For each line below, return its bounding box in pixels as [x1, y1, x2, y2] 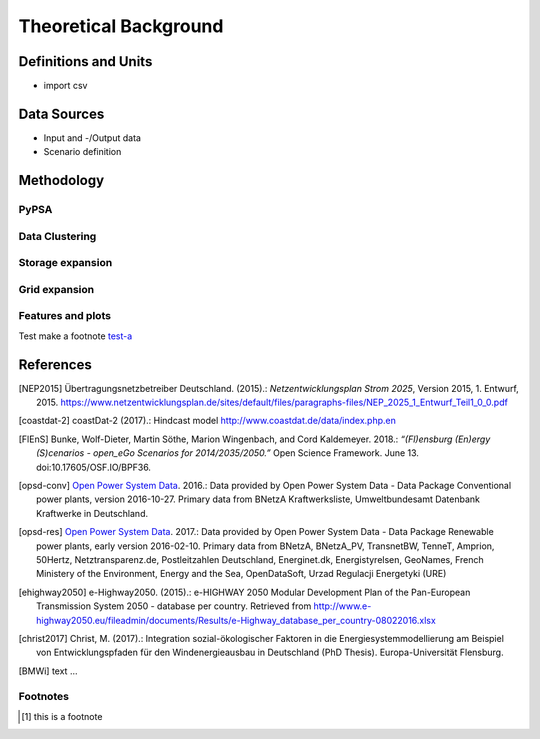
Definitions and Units [18, 53, 153, 70]
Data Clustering [18, 229, 97, 243]
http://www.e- [313, 600, 372, 612]
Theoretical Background [18, 15, 224, 37]
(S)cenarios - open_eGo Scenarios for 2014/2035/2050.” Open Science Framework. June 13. [36, 447, 420, 459]
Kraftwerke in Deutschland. [36, 507, 149, 519]
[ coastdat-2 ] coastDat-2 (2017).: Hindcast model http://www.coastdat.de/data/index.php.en [18, 415, 397, 427]
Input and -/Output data [43, 131, 142, 144]
